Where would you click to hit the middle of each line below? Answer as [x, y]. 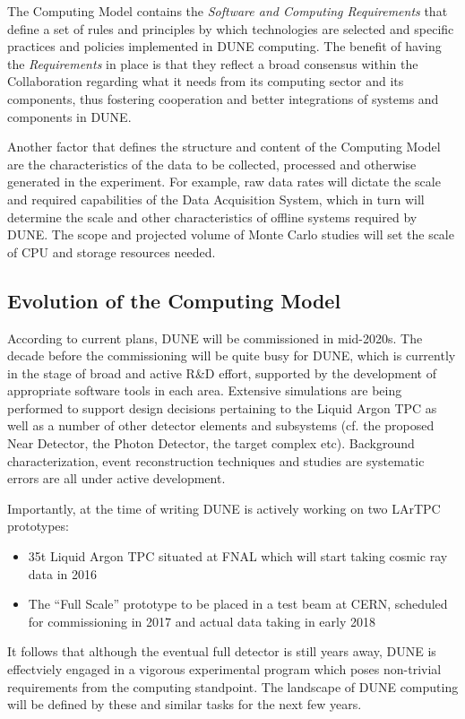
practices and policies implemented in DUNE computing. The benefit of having [224, 46]
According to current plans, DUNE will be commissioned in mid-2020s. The [215, 338]
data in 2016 [63, 573]
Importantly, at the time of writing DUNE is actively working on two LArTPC [224, 508]
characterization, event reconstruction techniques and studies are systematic [216, 460]
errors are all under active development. [116, 478]
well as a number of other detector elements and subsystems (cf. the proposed [221, 425]
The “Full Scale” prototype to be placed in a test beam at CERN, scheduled [238, 604]
